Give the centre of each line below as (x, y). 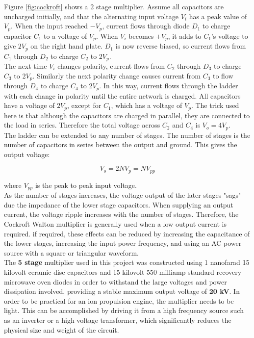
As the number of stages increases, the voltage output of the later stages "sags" (123, 195)
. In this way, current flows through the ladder (169, 86)
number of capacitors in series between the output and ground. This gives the (121, 144)
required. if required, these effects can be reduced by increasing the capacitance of (127, 233)
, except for (84, 105)
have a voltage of (29, 105)
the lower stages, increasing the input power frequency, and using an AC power (123, 243)
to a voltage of (65, 36)
